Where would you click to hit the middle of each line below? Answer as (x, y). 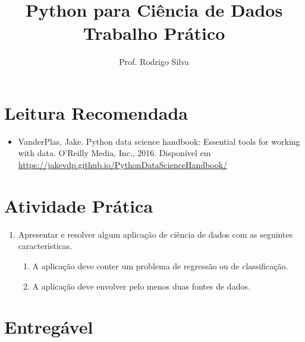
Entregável (49, 327)
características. (45, 246)
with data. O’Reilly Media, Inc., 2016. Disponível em (114, 153)
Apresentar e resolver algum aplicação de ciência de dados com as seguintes (155, 234)
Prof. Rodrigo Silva (154, 62)
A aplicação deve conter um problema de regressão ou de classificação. (160, 265)
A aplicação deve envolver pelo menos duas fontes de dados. (141, 286)
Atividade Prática (79, 205)
